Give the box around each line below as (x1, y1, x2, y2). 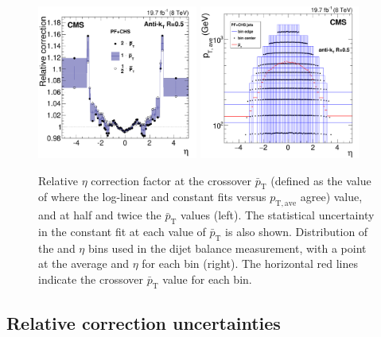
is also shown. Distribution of (225, 223, 368, 240)
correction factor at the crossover (91, 172, 252, 188)
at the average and (38, 255, 129, 272)
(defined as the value (270, 172, 371, 188)
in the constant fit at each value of (38, 223, 206, 240)
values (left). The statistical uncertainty (181, 207, 375, 223)
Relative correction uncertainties (6, 311, 281, 335)
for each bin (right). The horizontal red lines (142, 255, 358, 272)
